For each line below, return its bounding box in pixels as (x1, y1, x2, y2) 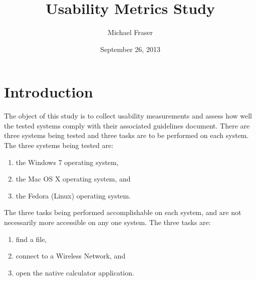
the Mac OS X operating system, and (16, 173, 131, 184)
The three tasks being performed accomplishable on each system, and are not (4, 207, 241, 217)
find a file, (16, 233, 47, 244)
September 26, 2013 (100, 43, 160, 54)
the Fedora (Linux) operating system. (16, 190, 131, 200)
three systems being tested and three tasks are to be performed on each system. (4, 130, 249, 140)
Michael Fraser (108, 27, 153, 37)
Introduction (4, 81, 93, 102)
